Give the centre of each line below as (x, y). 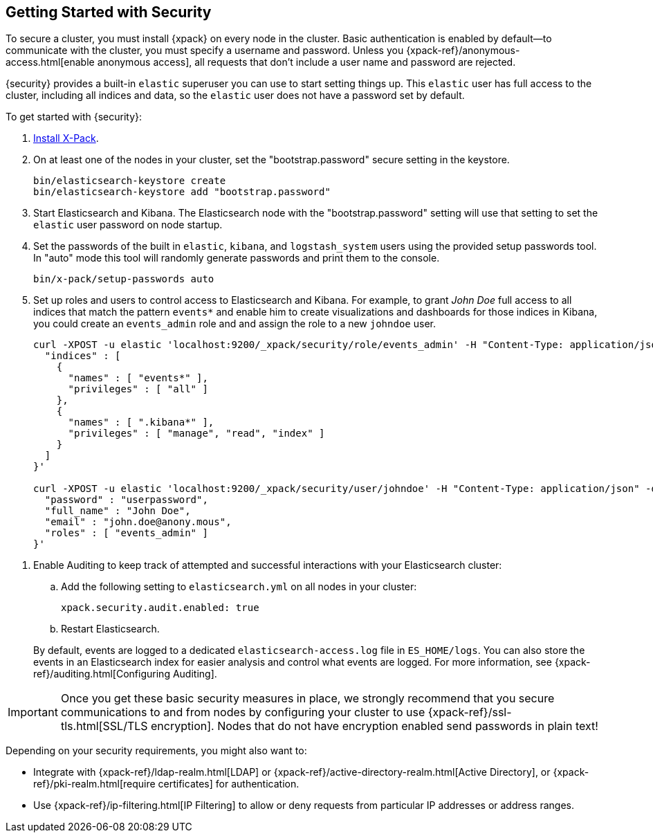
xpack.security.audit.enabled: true (160, 608)
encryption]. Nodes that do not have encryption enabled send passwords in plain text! (375, 726)
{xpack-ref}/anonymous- (463, 51)
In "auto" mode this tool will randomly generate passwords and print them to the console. (237, 258)
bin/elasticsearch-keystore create (130, 181)
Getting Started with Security (109, 12)
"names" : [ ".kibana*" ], (141, 422)
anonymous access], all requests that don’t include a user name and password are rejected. (306, 62)
